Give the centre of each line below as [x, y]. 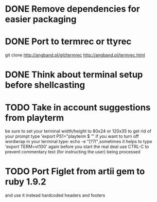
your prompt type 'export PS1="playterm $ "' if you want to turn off [72, 136]
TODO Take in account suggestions [78, 107]
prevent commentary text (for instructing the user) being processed [73, 152]
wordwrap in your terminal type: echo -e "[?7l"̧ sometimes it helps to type [78, 142]
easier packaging [41, 19]
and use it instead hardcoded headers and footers [55, 195]
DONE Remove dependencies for [72, 9]
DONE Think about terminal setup [74, 75]
